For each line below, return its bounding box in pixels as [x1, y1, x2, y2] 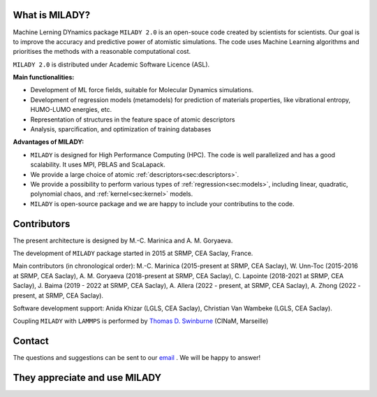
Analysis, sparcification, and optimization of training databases [30, 125, 212, 133]
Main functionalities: [13, 73, 75, 82]
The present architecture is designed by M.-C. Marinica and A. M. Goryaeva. [13, 236, 233, 245]
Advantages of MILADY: [13, 138, 84, 146]
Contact [13, 335, 49, 347]
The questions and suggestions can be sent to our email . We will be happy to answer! [13, 354, 261, 362]
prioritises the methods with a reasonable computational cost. [13, 48, 191, 56]
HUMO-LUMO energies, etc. [30, 106, 112, 114]
